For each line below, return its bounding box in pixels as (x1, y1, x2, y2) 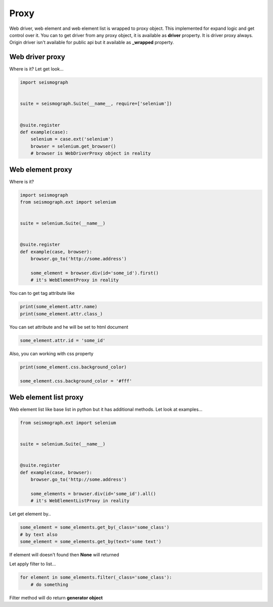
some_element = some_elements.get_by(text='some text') (20, 539, 162, 544)
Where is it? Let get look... (9, 66, 64, 72)
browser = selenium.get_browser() (30, 143, 116, 149)
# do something (30, 582, 68, 587)
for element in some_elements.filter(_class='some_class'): (20, 575, 172, 580)
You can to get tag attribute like (9, 290, 75, 296)
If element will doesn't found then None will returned (9, 551, 119, 557)
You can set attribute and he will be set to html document (9, 324, 128, 330)
